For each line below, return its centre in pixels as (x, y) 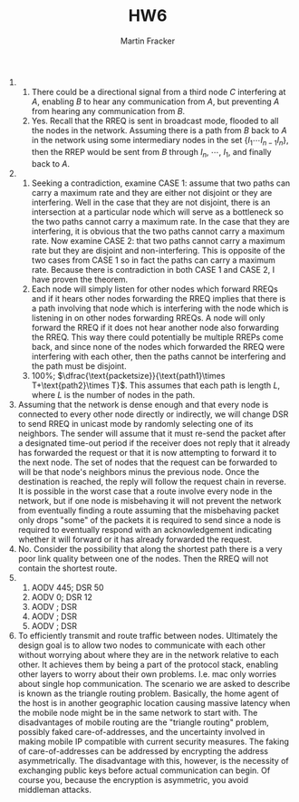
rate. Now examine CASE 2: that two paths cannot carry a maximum (158, 240)
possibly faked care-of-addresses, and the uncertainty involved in (141, 731)
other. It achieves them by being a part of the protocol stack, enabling (148, 664)
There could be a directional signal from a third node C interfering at (159, 92)
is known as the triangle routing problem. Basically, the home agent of (148, 693)
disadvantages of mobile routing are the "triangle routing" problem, (143, 722)
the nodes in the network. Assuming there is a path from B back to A (159, 130)
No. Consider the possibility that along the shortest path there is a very (150, 548)
